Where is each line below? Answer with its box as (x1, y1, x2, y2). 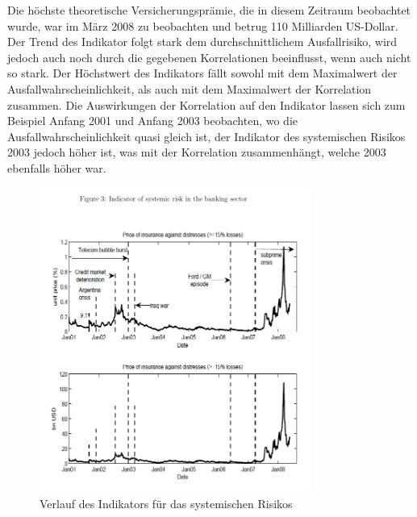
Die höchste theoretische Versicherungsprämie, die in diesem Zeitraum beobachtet (7, 2, 411, 18)
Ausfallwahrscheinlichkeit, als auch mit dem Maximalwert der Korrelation (7, 80, 372, 97)
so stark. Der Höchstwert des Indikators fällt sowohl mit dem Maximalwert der (7, 65, 398, 81)
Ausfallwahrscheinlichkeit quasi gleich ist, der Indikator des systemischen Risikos (7, 127, 406, 144)
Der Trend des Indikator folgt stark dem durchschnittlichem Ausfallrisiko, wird (7, 33, 398, 50)
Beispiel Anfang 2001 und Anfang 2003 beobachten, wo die (7, 112, 298, 129)
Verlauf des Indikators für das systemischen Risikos (40, 495, 293, 512)
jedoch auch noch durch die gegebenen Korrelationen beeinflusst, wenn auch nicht (7, 48, 411, 65)
